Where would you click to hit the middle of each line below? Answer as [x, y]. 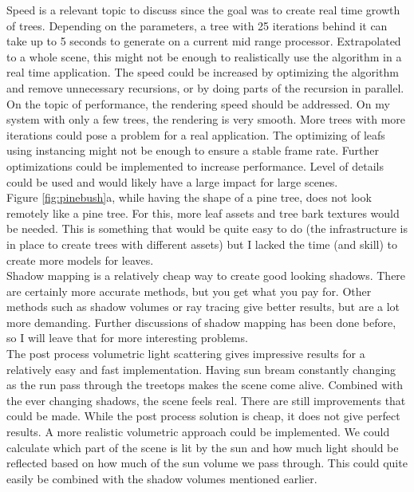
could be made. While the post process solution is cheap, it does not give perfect [203, 416]
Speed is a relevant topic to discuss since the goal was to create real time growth [203, 10]
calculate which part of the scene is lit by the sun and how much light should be [203, 447]
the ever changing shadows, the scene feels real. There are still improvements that [206, 400]
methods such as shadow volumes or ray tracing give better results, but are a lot [203, 307]
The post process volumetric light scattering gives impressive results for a [186, 354]
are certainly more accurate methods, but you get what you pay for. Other [189, 291]
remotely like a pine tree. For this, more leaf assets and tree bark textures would [203, 213]
